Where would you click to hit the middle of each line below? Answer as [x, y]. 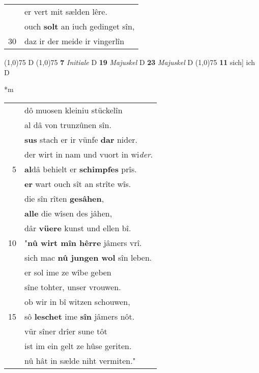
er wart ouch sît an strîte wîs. [78, 183]
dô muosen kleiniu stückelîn [74, 110]
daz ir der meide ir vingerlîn [75, 41]
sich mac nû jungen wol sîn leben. [88, 257]
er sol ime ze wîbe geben [68, 272]
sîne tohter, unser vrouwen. [73, 287]
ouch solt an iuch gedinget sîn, [80, 26]
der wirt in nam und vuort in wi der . [89, 154]
